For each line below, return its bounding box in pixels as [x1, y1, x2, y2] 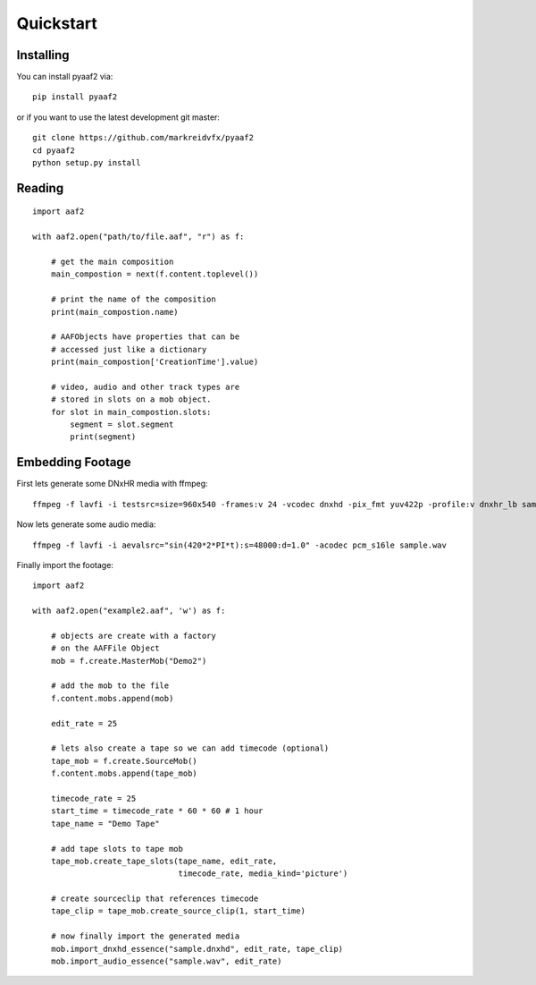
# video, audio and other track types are [50, 381, 240, 392]
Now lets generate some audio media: [16, 519, 156, 530]
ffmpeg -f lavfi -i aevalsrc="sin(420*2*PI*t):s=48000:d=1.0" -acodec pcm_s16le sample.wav [32, 539, 447, 550]
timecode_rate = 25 [50, 793, 137, 803]
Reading [16, 180, 64, 196]
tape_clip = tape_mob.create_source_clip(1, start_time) [50, 906, 306, 916]
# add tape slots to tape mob [50, 844, 183, 853]
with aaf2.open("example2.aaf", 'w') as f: [32, 606, 226, 616]
